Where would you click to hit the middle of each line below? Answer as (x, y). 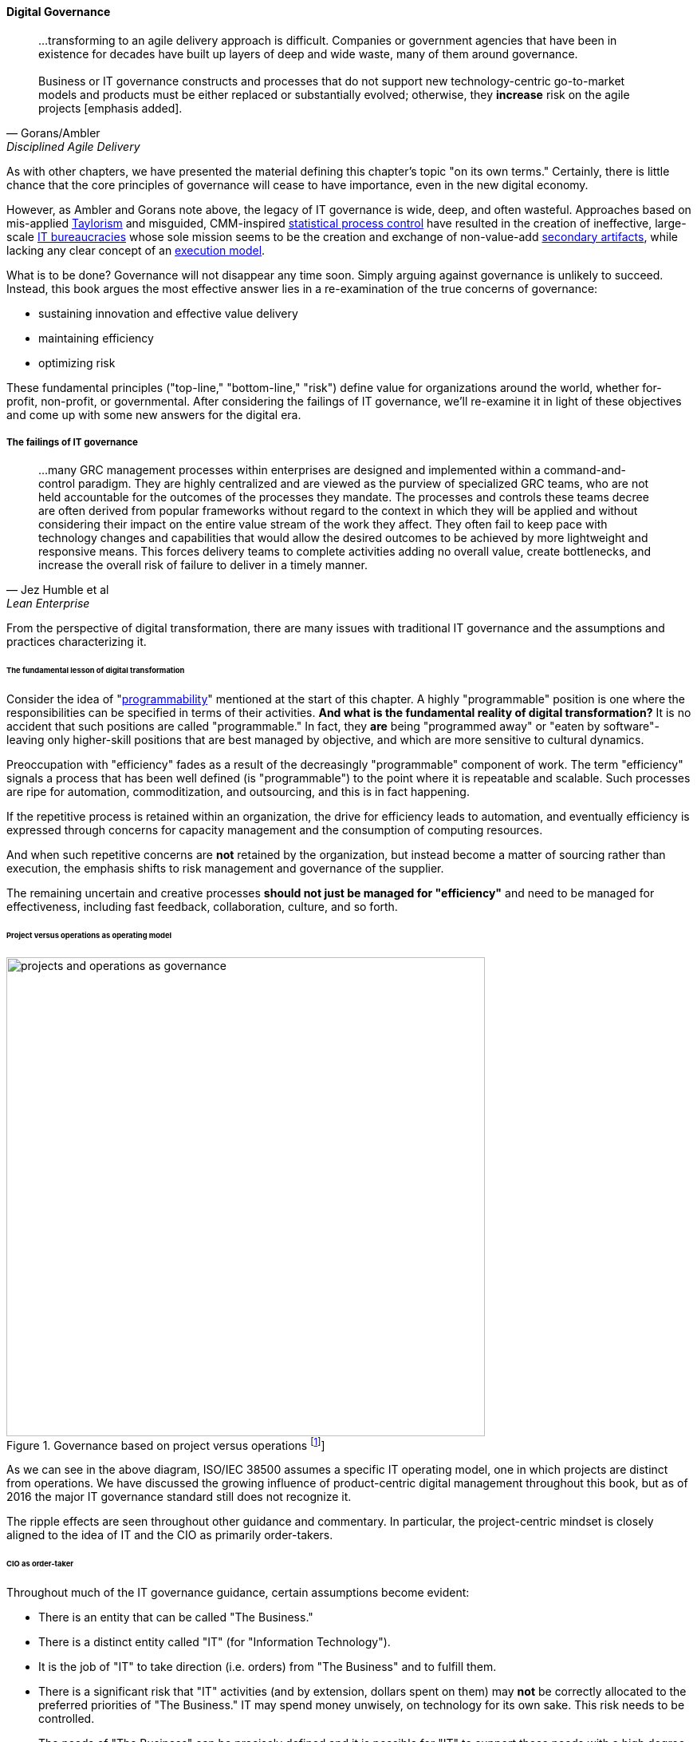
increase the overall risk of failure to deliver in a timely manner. (203, 565)
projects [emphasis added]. (110, 108)
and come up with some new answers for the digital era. (154, 414)
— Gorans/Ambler (53, 133)
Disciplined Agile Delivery (73, 146)
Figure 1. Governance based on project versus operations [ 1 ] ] (166, 1444)
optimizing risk (77, 362)
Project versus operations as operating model (89, 935)
